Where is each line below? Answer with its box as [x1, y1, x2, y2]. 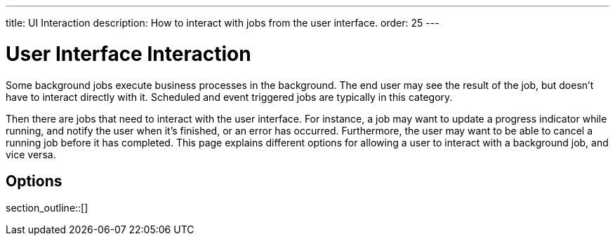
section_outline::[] [6, 202, 88, 214]
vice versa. [6, 148, 56, 160]
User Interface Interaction [6, 41, 251, 66]
